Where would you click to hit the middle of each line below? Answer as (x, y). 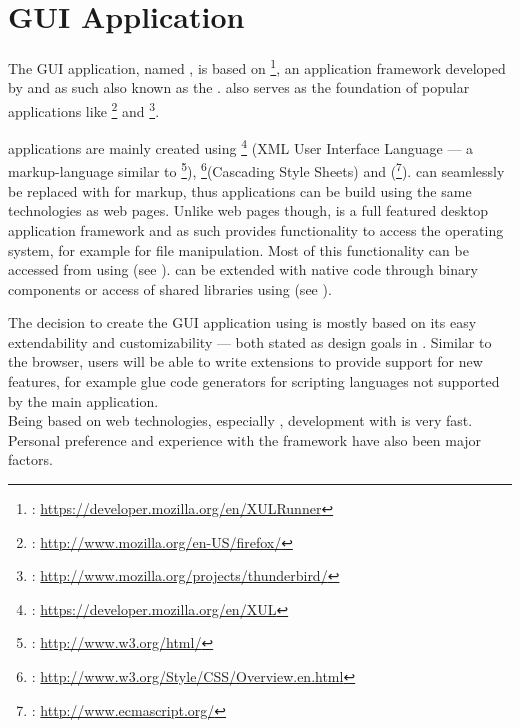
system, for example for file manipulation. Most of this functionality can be (238, 249)
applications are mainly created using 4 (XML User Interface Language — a (241, 146)
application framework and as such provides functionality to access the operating (256, 229)
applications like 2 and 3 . (84, 109)
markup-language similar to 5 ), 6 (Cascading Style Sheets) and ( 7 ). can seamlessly (256, 170)
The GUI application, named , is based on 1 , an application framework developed (257, 66)
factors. (30, 459)
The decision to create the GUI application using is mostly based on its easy (242, 322)
